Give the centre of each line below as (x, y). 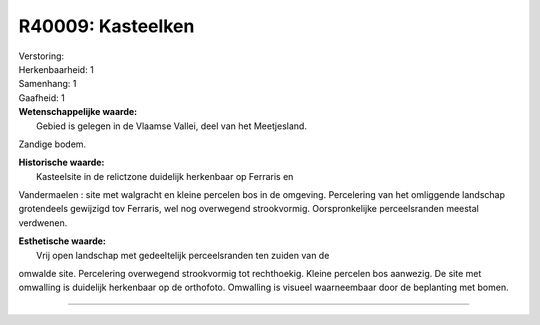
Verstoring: (41, 56)
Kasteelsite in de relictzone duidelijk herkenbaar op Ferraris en (165, 176)
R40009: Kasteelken (106, 26)
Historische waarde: (61, 162)
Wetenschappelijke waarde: (78, 112)
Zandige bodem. (52, 144)
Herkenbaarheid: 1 (56, 69)
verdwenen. (43, 222)
